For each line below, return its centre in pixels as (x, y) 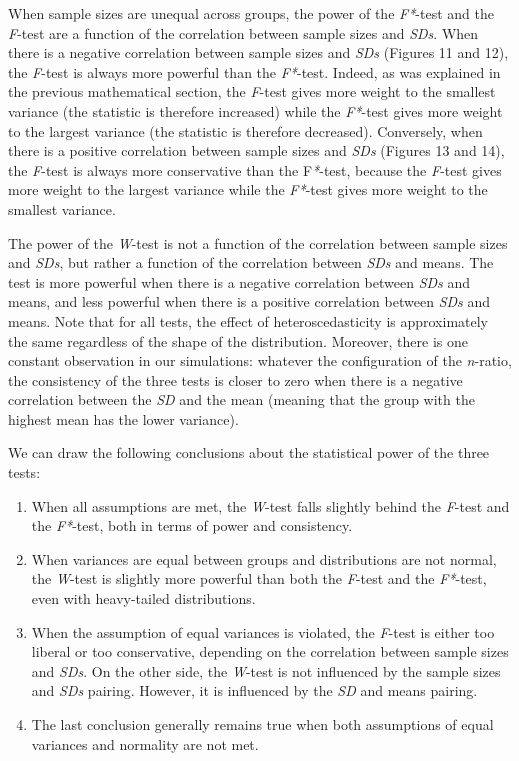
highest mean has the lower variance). (123, 418)
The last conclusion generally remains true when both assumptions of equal (262, 724)
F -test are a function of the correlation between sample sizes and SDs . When (243, 32)
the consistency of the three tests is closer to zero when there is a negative (235, 379)
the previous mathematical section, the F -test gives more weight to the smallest (252, 91)
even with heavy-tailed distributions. (143, 598)
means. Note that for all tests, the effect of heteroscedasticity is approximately (248, 320)
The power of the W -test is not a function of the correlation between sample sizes (258, 242)
